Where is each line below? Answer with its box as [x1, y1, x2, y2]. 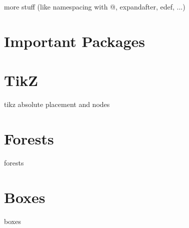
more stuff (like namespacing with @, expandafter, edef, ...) [4, 1, 185, 11]
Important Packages [4, 30, 145, 51]
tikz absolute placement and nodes [4, 99, 110, 109]
